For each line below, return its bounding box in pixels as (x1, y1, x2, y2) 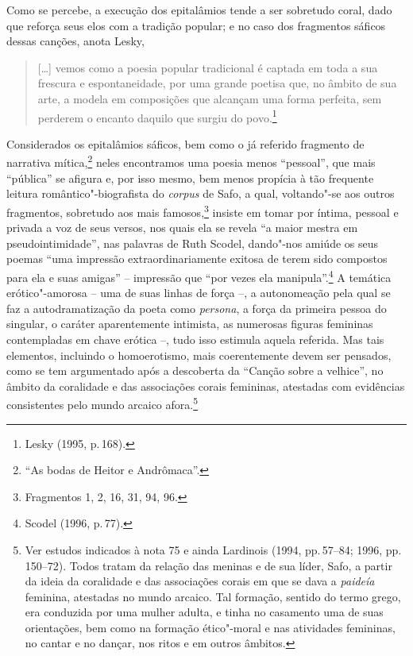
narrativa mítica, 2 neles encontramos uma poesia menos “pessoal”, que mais (6, 152, 376, 171)
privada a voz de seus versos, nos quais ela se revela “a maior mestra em (6, 219, 358, 236)
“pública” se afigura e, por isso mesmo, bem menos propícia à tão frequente (6, 169, 374, 186)
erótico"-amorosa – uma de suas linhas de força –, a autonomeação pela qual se (6, 284, 391, 301)
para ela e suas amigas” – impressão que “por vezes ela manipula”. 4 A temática (6, 266, 392, 285)
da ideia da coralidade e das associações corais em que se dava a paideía (25, 573, 375, 589)
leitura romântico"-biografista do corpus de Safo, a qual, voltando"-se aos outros (6, 185, 395, 202)
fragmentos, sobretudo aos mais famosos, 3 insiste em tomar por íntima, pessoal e (6, 201, 399, 220)
